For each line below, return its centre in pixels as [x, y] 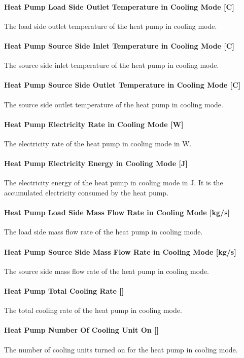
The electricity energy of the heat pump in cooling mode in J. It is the [114, 183]
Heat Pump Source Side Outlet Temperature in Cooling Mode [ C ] [123, 85]
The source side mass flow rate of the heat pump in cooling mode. [107, 271]
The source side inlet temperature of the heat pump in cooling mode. [112, 65]
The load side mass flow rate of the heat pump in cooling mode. [103, 232]
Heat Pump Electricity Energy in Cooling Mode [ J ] [96, 163]
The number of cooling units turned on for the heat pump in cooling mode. [121, 349]
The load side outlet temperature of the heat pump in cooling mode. [111, 26]
